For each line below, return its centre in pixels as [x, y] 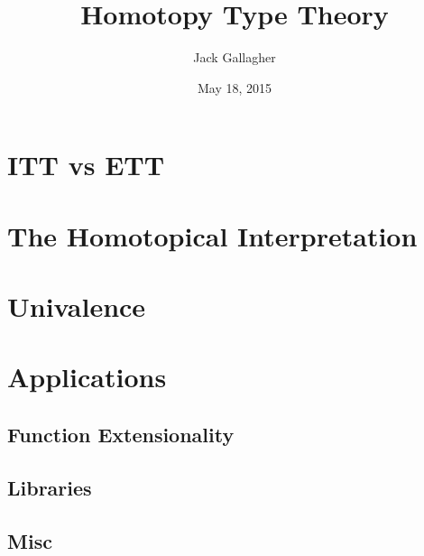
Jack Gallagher [235, 57]
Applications [87, 377]
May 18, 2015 [235, 87]
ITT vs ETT [86, 165]
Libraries [50, 487]
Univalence [77, 306]
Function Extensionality [121, 435]
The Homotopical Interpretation [212, 235]
